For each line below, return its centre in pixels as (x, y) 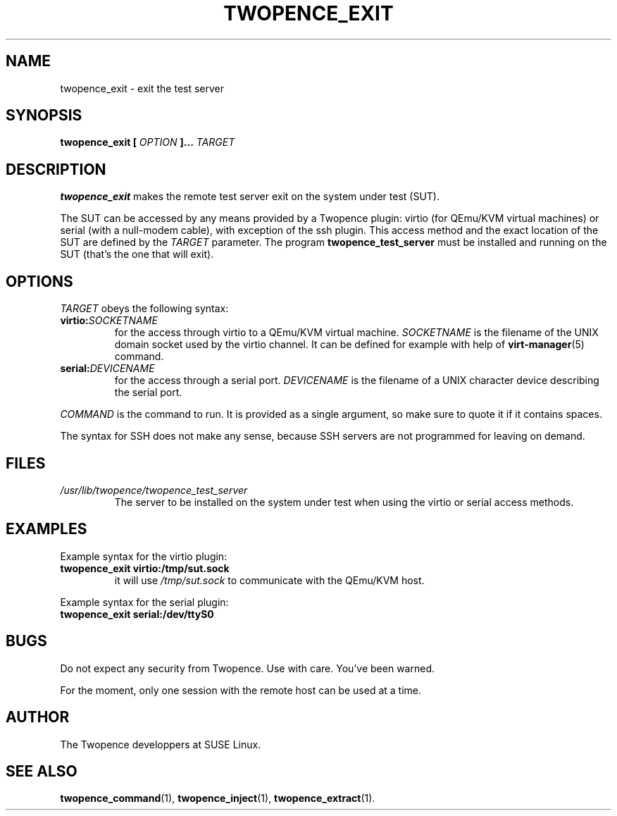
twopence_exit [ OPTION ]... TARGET (148, 142)
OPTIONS (39, 281)
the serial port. (148, 392)
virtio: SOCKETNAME (109, 321)
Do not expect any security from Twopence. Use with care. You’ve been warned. (247, 668)
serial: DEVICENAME (107, 369)
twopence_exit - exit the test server (142, 88)
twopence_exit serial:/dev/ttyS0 (137, 614)
